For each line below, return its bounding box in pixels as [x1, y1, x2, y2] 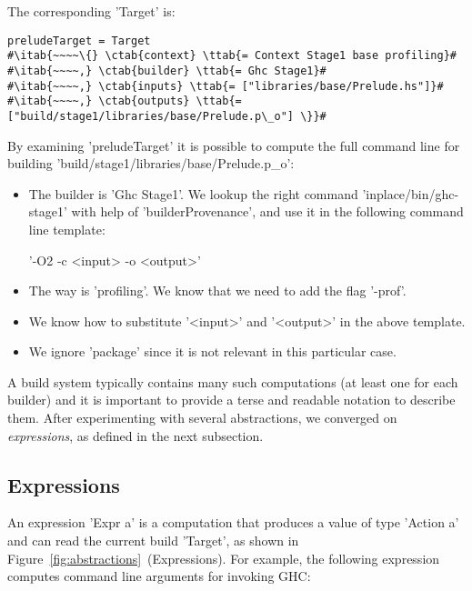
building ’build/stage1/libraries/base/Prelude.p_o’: [7, 154, 295, 173]
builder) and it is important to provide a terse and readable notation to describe [7, 390, 456, 409]
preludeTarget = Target [7, 34, 151, 47]
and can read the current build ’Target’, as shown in [7, 531, 299, 550]
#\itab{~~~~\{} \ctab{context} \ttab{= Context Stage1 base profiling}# [7, 49, 457, 63]
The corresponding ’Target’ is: [7, 2, 176, 20]
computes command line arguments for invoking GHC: [7, 566, 311, 586]
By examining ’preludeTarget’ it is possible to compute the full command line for [7, 135, 460, 155]
